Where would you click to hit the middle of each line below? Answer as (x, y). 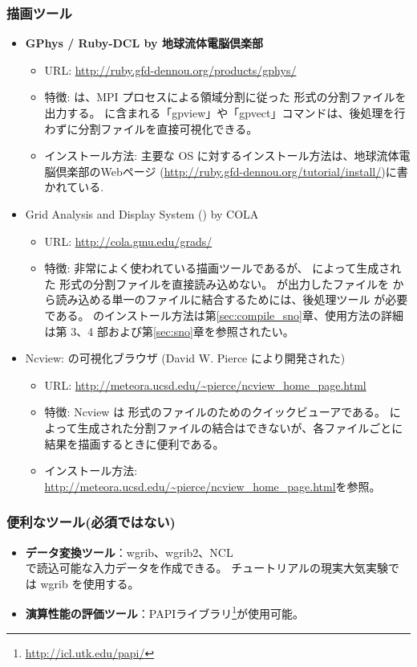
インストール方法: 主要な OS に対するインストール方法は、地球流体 (222, 155)
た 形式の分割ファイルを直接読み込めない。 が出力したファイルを (217, 283)
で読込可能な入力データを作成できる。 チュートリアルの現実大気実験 (207, 568)
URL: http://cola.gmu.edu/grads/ (128, 241)
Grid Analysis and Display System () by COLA (142, 213)
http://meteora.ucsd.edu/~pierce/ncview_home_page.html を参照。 (213, 486)
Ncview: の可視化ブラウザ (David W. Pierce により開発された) (185, 358)
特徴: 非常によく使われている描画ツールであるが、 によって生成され (223, 268)
